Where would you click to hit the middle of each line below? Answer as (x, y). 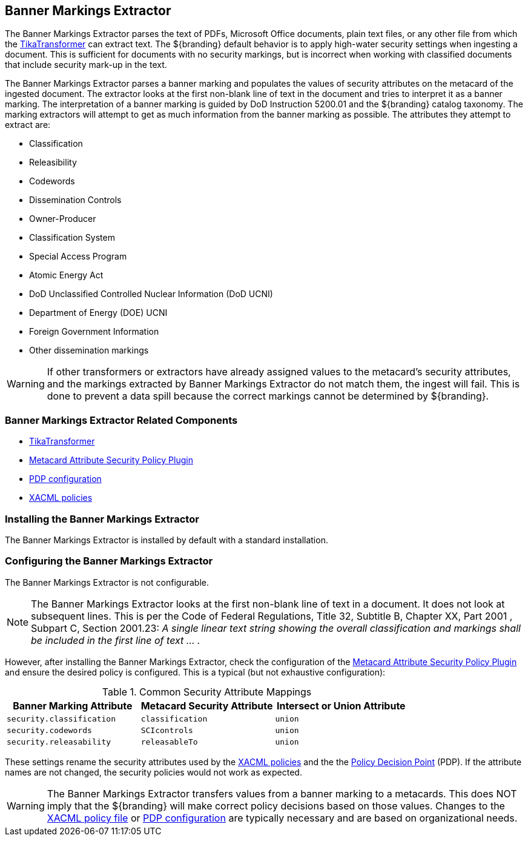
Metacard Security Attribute (207, 705)
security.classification (61, 719)
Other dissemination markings (89, 350)
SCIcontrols (167, 730)
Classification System (72, 238)
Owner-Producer (63, 219)
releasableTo (169, 742)
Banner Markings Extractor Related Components (121, 420)
